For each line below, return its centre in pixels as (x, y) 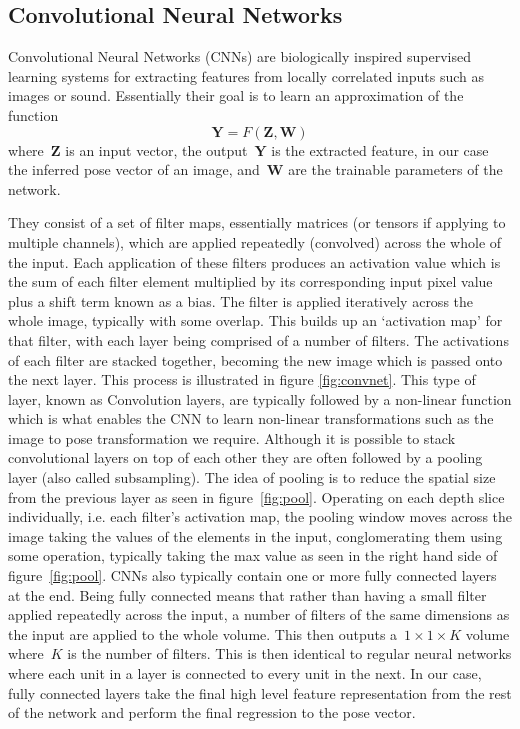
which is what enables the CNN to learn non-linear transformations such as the (251, 418)
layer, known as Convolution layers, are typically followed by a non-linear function (260, 398)
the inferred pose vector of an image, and (134, 169)
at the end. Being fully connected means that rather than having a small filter (247, 594)
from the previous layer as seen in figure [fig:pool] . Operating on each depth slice (256, 496)
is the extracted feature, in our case (380, 149)
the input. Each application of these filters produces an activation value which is (254, 261)
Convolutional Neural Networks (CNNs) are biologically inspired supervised (239, 56)
